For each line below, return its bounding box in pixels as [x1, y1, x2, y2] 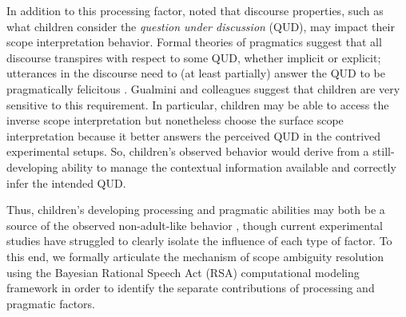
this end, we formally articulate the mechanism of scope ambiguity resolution [6, 248, 384, 264]
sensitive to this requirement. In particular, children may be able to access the [6, 96, 389, 113]
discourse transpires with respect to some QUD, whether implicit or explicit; [6, 49, 381, 65]
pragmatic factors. [6, 295, 95, 311]
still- [372, 143, 395, 160]
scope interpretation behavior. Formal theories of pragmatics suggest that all [6, 34, 382, 50]
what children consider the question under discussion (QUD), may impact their [6, 18, 395, 34]
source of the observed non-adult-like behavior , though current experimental [6, 216, 383, 233]
